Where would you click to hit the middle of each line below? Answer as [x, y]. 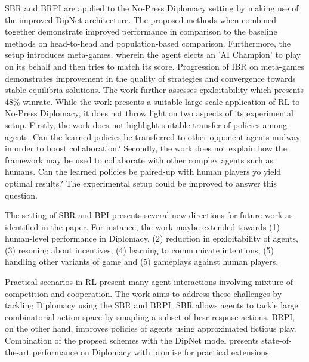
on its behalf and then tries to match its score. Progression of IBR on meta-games [155, 66]
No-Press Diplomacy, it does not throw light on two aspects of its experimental [149, 113]
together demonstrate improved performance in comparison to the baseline [141, 31]
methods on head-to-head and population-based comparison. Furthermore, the [148, 43]
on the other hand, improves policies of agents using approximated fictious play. [151, 328]
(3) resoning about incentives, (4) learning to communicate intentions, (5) [140, 250]
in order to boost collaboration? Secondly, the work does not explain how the [146, 148]
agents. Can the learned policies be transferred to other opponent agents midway [153, 136]
